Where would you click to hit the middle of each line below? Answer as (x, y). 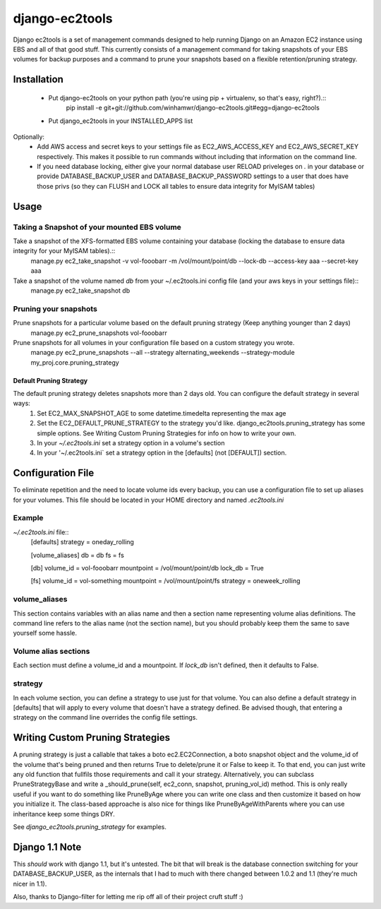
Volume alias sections (52, 652)
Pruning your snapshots (55, 309)
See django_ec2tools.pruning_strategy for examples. (90, 827)
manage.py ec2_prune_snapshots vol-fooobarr (99, 333)
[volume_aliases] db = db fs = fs (78, 555)
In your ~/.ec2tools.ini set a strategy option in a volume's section (131, 443)
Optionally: (29, 136)
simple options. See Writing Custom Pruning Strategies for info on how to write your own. (167, 433)
